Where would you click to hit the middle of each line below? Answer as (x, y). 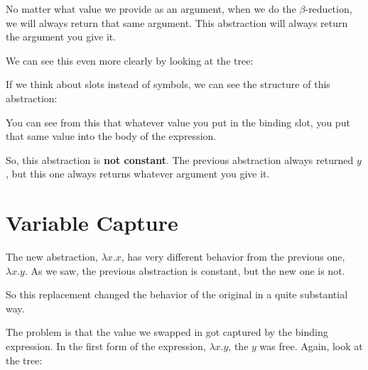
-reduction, (329, 9)
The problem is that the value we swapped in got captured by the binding (167, 332)
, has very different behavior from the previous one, (233, 257)
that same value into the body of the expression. (111, 136)
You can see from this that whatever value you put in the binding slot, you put (178, 122)
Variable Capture (92, 223)
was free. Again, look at (311, 346)
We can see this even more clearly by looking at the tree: (130, 60)
